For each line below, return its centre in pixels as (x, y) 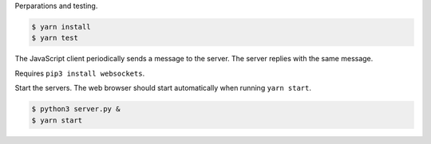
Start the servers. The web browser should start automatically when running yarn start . (163, 88)
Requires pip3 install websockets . (80, 73)
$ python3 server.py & (76, 109)
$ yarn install (61, 27)
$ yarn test (55, 38)
